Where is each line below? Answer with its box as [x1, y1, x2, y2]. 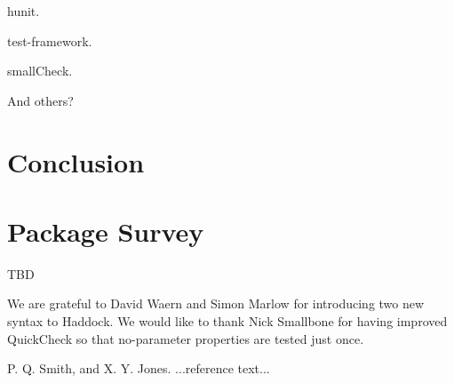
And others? [7, 91, 74, 109]
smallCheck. [7, 61, 73, 80]
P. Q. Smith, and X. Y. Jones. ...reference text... [7, 359, 270, 378]
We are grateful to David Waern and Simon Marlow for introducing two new [7, 294, 425, 313]
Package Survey [7, 212, 204, 249]
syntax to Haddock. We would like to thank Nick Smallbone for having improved [7, 312, 448, 331]
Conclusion [7, 143, 145, 180]
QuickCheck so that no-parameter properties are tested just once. [7, 329, 364, 347]
